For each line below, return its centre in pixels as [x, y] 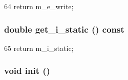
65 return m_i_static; [39, 48]
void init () [27, 71]
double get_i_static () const [64, 29]
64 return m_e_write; [39, 6]
